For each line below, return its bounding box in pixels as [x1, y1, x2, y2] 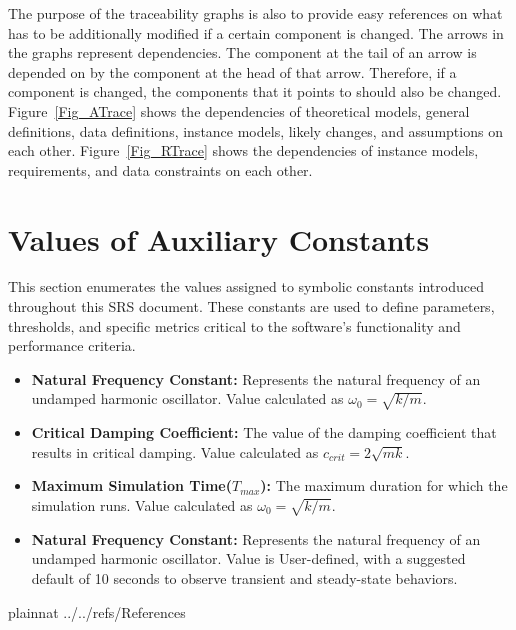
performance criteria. [8, 335, 136, 356]
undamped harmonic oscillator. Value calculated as [31, 388, 344, 409]
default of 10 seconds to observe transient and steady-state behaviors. [31, 567, 458, 588]
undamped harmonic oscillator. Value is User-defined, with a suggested [31, 548, 466, 569]
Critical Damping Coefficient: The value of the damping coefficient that [31, 422, 497, 443]
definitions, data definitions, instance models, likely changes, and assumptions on [8, 120, 503, 141]
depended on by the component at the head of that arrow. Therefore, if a [8, 61, 457, 82]
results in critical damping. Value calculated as [31, 441, 319, 462]
